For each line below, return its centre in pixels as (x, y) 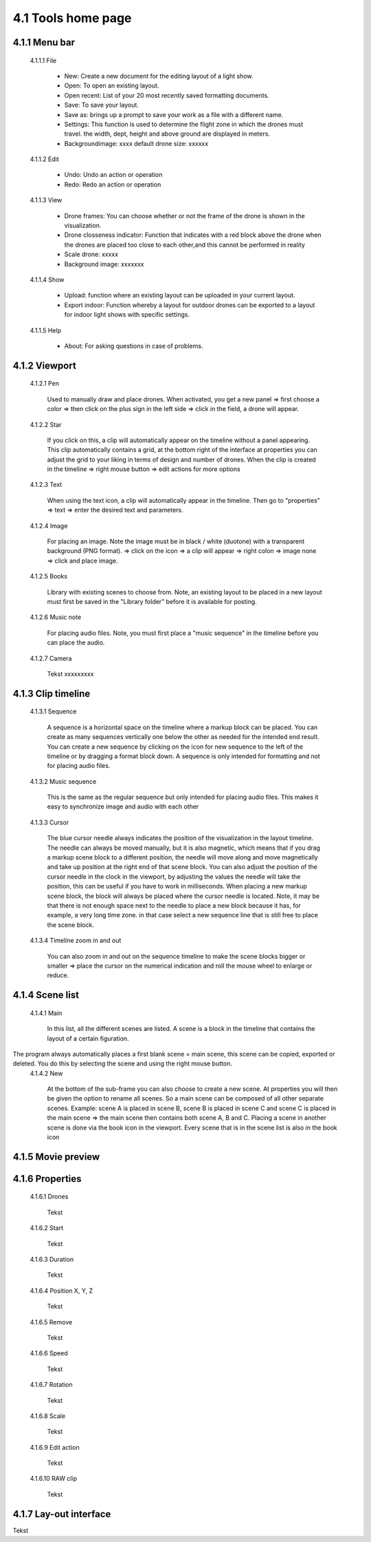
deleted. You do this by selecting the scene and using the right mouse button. (123, 1063)
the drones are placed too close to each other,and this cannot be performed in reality (185, 244)
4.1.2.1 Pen (45, 384)
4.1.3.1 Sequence (53, 711)
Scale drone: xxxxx (91, 254)
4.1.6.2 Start (47, 1228)
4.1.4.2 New (46, 1073)
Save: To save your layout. (101, 105)
